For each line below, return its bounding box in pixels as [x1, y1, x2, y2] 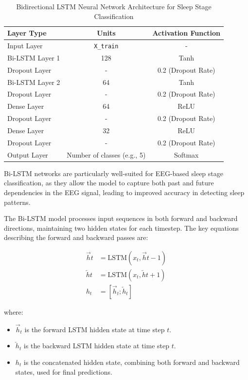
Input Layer [7, 40, 43, 51]
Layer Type [7, 28, 47, 38]
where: [4, 307, 23, 317]
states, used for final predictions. [15, 366, 112, 377]
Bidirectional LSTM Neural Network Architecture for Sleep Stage [16, 1, 212, 11]
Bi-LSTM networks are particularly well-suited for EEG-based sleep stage [4, 168, 223, 178]
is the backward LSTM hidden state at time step [23, 340, 169, 351]
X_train [94, 43, 119, 50]
